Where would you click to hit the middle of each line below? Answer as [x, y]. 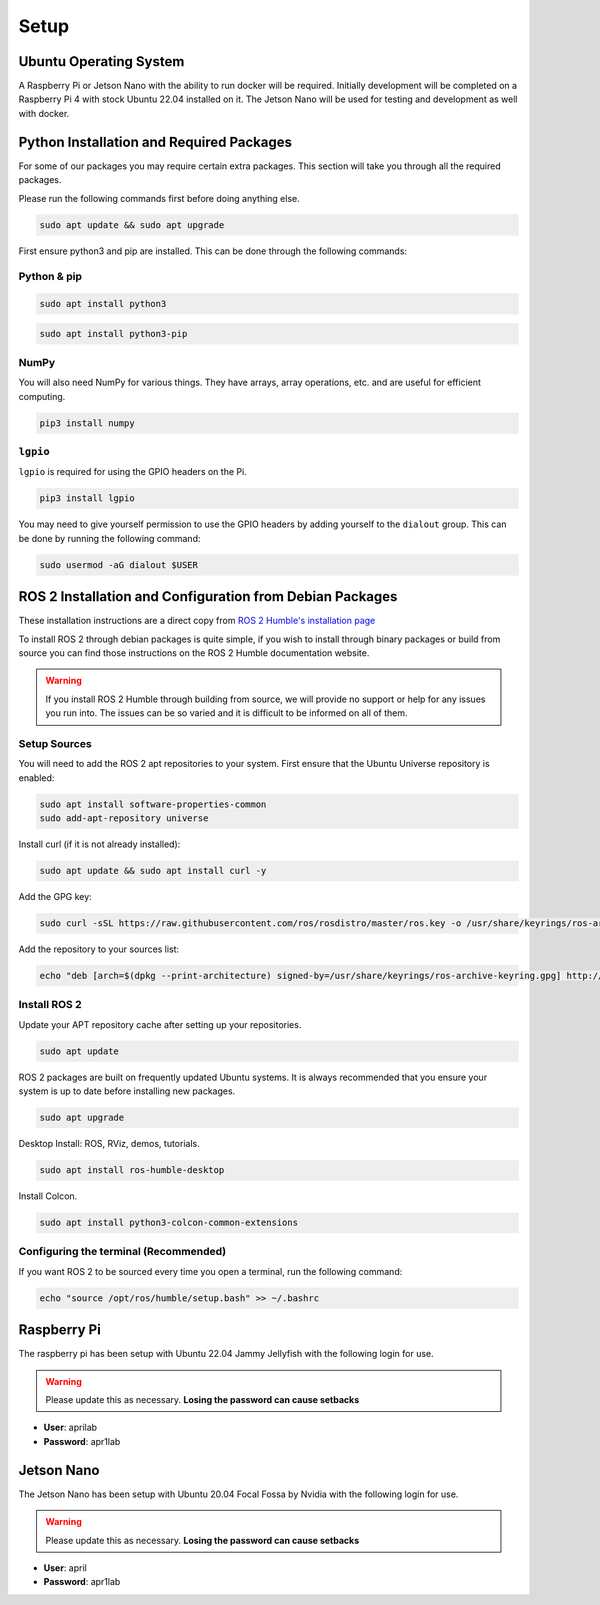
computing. [42, 396]
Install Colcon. [48, 1196]
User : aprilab [70, 1427]
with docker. [44, 113]
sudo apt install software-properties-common [153, 804]
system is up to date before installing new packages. [127, 1091]
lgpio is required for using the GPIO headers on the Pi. [132, 472]
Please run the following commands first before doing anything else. [159, 198]
